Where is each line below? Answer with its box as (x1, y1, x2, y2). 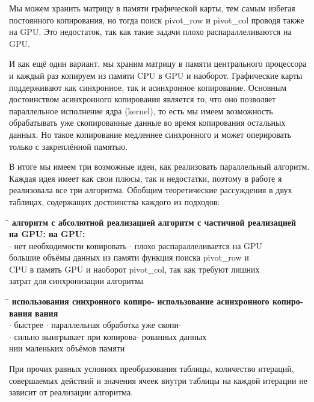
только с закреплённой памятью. (9, 140, 128, 152)
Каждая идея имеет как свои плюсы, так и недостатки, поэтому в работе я (9, 172, 282, 184)
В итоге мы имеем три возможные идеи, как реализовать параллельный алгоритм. (9, 160, 310, 173)
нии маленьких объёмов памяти (9, 342, 125, 354)
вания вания (9, 306, 58, 319)
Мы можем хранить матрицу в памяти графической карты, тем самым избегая (9, 2, 295, 14)
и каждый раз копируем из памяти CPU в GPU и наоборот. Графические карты (9, 69, 303, 81)
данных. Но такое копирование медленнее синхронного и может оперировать (9, 128, 291, 140)
